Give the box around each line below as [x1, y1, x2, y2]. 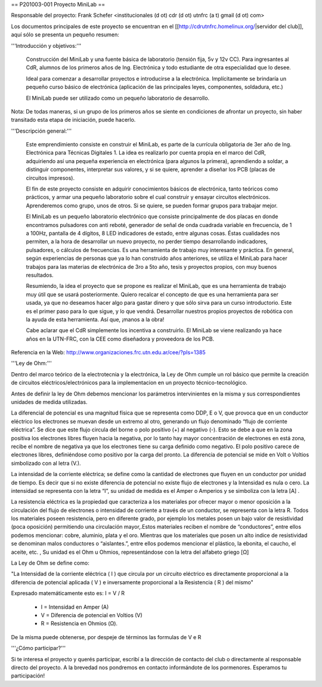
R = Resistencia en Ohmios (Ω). [41, 620, 118, 627]
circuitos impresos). [26, 174, 75, 182]
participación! [11, 672, 45, 679]
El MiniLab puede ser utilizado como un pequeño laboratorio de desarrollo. [26, 94, 210, 102]
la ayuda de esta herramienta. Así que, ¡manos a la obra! [26, 315, 165, 323]
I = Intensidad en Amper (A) [41, 603, 109, 611]
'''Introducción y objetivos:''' [11, 42, 82, 49]
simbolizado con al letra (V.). [11, 459, 81, 467]
